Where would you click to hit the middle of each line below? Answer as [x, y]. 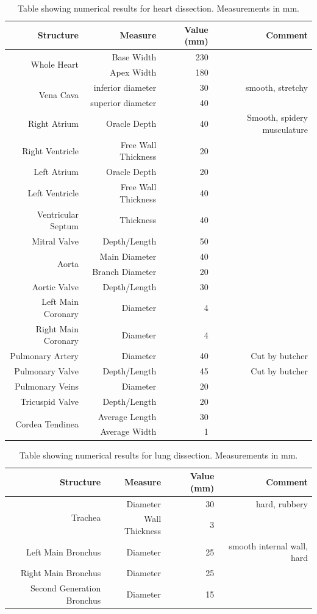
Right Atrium [53, 123]
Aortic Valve [55, 286]
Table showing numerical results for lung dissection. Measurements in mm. [158, 455]
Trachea [86, 517]
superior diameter [123, 102]
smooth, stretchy [276, 87]
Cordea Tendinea [47, 424]
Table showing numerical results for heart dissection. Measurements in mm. [158, 8]
